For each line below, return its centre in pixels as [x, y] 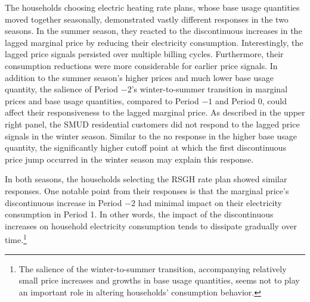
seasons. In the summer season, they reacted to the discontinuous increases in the [154, 31]
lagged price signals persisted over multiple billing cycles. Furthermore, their [144, 54]
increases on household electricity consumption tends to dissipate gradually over [151, 225]
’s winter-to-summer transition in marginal [210, 89]
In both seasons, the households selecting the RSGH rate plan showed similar [146, 179]
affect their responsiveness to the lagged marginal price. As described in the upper [155, 112]
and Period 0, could [251, 100]
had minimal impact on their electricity [210, 202]
